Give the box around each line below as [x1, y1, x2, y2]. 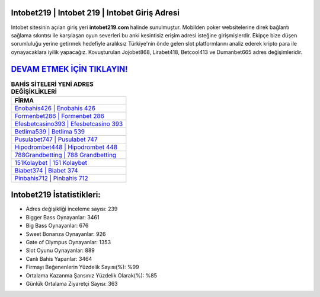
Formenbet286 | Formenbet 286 [14, 111, 105, 120]
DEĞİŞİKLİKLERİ [11, 87, 57, 95]
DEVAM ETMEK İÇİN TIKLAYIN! [11, 64, 128, 74]
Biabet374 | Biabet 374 [14, 166, 78, 174]
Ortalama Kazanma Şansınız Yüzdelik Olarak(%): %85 [25, 272, 157, 279]
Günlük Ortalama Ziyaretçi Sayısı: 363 [25, 280, 118, 287]
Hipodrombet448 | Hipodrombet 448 [14, 143, 118, 151]
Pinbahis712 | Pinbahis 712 [14, 174, 88, 182]
